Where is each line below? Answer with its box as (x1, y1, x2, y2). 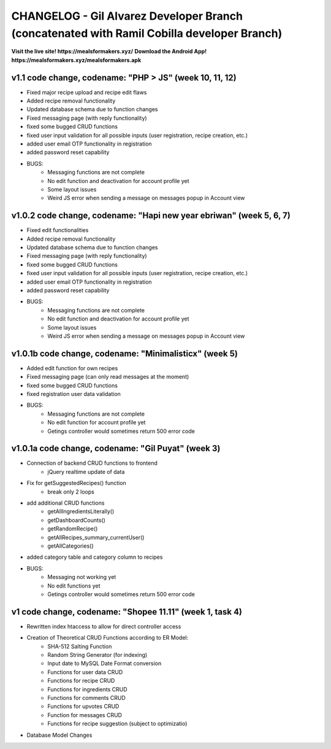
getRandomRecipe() (47, 525, 98, 532)
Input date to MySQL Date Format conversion (47, 660, 162, 667)
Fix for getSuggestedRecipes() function (26, 479, 127, 487)
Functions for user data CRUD (47, 668, 123, 675)
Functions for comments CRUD (47, 694, 126, 701)
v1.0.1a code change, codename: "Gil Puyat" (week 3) (11, 443, 221, 454)
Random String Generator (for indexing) (47, 651, 148, 659)
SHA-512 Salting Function (47, 642, 112, 650)
